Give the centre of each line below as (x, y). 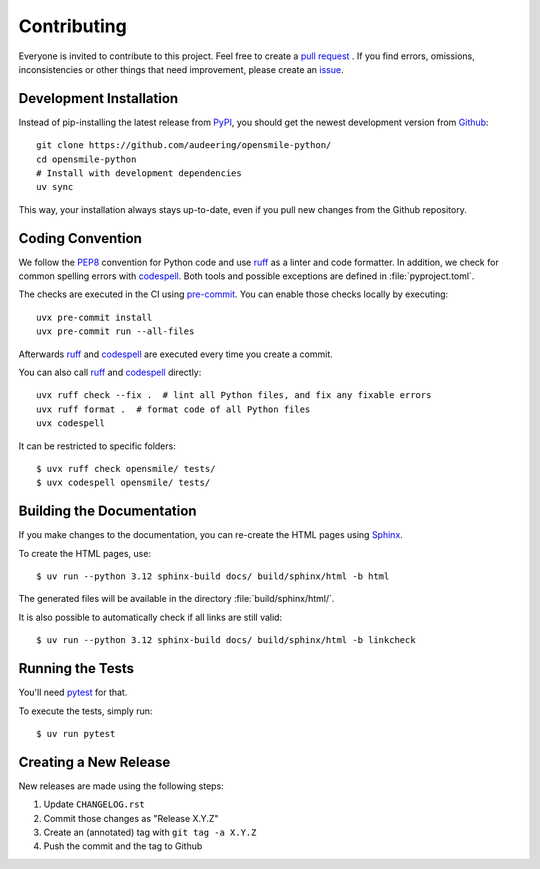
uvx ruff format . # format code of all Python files (173, 409)
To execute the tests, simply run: (85, 711)
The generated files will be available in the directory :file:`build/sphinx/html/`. (176, 599)
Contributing (72, 26)
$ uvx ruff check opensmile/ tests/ (126, 468)
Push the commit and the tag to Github (123, 846)
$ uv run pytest (76, 733)
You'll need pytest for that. (73, 692)
